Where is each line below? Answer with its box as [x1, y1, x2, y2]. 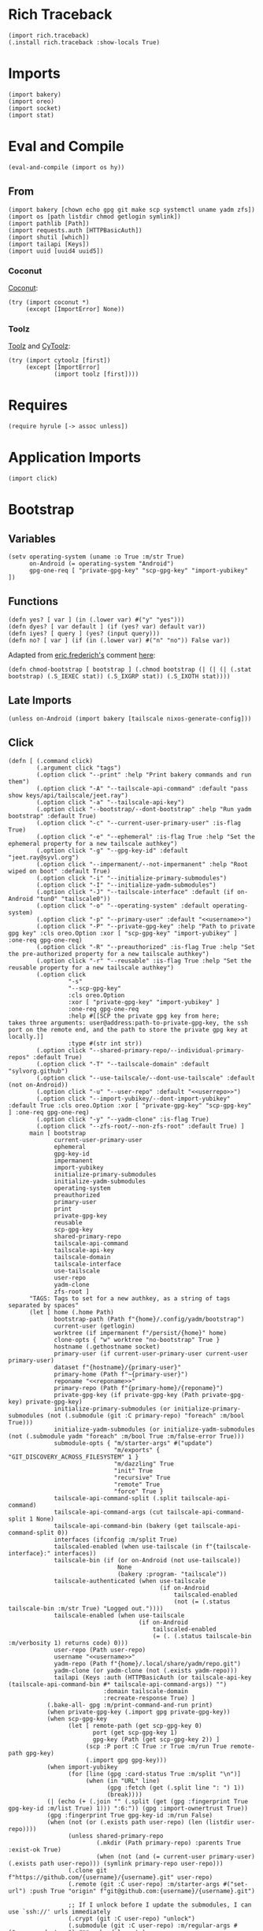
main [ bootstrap [28, 1129, 87, 1137]
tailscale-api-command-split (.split [54, 1494, 178, 1502]
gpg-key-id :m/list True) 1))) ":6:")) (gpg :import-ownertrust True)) [8, 1804, 248, 1812]
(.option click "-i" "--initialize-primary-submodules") [36, 874, 227, 882]
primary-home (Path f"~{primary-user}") [54, 1370, 189, 1378]
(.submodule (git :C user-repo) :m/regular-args [68, 1922, 231, 1929]
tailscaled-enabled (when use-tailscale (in [54, 1542, 202, 1551]
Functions [8, 595, 59, 608]
